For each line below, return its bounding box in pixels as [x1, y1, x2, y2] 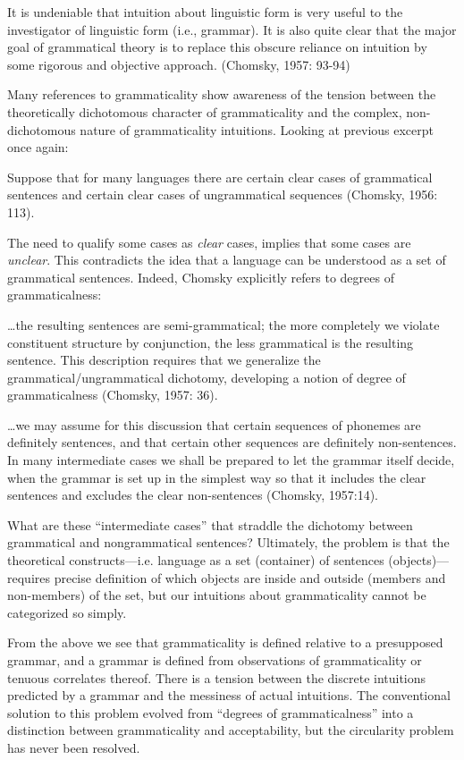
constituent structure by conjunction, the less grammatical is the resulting [7, 333, 414, 351]
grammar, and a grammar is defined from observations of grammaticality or [7, 651, 422, 669]
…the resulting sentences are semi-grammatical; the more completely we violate [7, 315, 440, 334]
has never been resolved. [7, 738, 140, 756]
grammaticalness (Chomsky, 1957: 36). [7, 385, 218, 404]
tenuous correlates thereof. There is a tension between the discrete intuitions [7, 668, 426, 687]
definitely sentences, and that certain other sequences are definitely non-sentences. [7, 433, 457, 452]
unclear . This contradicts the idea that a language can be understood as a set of [7, 250, 446, 269]
